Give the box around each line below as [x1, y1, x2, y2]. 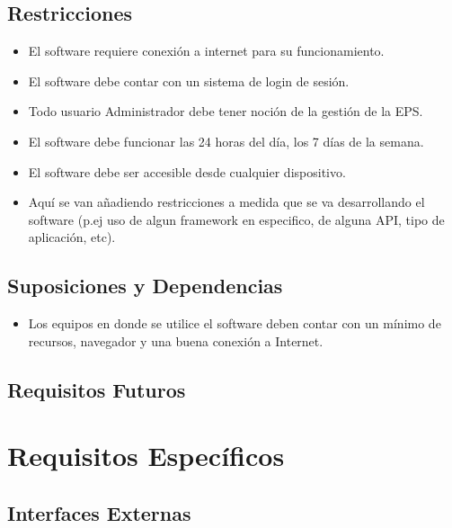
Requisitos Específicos [7, 437, 285, 474]
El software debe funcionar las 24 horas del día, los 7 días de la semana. [28, 131, 424, 150]
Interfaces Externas [7, 498, 191, 526]
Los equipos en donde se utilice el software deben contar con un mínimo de [28, 314, 441, 333]
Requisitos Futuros [7, 375, 186, 403]
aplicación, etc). [28, 228, 116, 246]
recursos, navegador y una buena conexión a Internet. [28, 331, 323, 350]
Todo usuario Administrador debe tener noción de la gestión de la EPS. [28, 102, 423, 121]
